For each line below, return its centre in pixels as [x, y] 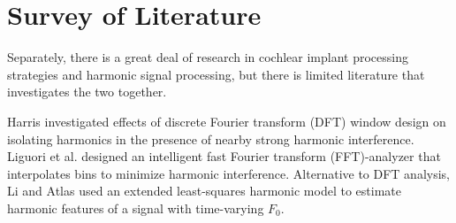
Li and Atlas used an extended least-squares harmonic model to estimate [204, 191]
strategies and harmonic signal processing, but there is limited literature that [216, 74]
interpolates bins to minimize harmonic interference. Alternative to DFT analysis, [229, 173]
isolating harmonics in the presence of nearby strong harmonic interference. [211, 138]
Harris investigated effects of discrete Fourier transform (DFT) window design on [227, 121]
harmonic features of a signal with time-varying [136, 208]
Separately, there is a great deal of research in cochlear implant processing [208, 57]
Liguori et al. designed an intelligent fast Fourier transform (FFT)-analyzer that [224, 156]
